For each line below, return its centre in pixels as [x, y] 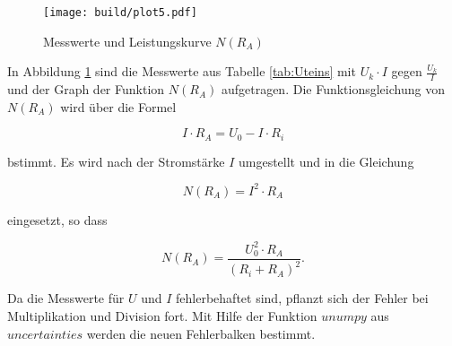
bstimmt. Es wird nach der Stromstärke [116, 161]
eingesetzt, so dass [57, 219]
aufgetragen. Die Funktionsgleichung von [333, 89]
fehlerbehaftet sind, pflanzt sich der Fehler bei [302, 298]
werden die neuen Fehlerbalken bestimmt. [201, 333]
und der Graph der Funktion [86, 89]
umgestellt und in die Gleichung [326, 161]
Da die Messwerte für [66, 298]
